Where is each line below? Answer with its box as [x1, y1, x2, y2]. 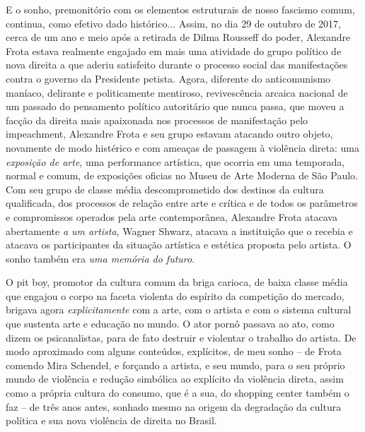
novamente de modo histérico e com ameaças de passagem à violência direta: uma [6, 140, 360, 155]
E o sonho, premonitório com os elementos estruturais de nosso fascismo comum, [6, 2, 355, 16]
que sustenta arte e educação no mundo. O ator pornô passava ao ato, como [6, 316, 335, 331]
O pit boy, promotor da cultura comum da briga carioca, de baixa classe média [6, 275, 348, 289]
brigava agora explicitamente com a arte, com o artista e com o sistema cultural [6, 302, 352, 317]
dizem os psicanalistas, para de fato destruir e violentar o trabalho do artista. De [6, 330, 357, 344]
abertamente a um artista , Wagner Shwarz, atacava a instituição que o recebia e [6, 223, 353, 238]
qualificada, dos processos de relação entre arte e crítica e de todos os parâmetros [6, 196, 358, 210]
